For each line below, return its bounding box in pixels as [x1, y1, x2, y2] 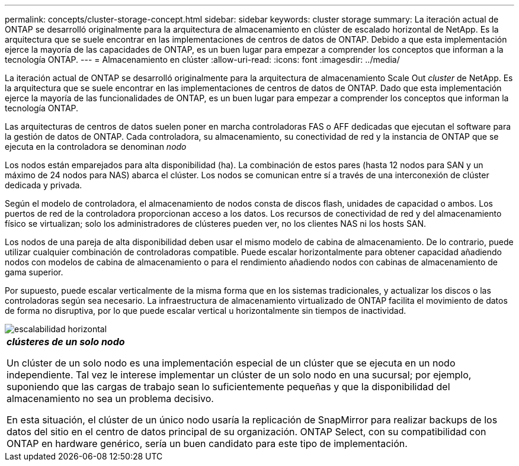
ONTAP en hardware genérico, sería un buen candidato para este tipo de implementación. [7, 438, 408, 449]
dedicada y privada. [5, 180, 82, 190]
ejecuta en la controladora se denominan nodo [5, 142, 187, 152]
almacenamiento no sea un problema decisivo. [7, 393, 214, 404]
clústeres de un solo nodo [7, 336, 125, 348]
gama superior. [5, 267, 63, 277]
